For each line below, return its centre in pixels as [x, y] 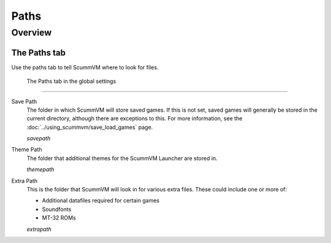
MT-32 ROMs [59, 218]
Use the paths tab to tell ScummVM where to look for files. [85, 67]
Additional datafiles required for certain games [101, 201]
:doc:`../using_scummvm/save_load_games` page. [90, 127]
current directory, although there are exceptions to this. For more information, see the [135, 118]
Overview [32, 33]
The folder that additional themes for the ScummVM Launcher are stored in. [122, 158]
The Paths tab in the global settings [71, 81]
